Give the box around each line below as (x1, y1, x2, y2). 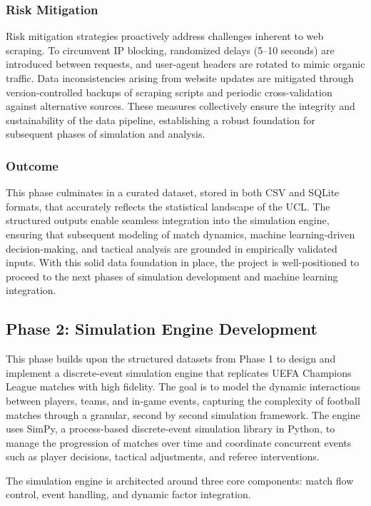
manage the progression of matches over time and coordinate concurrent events (6, 435, 352, 450)
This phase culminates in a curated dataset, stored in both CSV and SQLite (6, 185, 340, 200)
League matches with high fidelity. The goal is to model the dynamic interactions (6, 379, 361, 394)
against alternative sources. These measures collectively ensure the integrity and (6, 98, 355, 113)
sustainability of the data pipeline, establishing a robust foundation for (6, 112, 315, 127)
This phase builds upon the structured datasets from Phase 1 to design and (6, 351, 336, 366)
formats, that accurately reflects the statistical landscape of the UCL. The (6, 198, 330, 213)
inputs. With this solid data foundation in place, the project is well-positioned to (6, 255, 360, 270)
